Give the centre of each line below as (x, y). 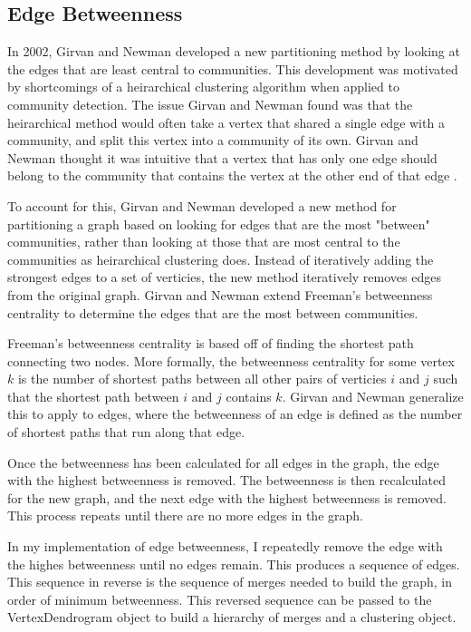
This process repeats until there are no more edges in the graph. (185, 515)
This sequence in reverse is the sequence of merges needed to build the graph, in (230, 582)
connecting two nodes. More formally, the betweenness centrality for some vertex (231, 360)
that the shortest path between (93, 396)
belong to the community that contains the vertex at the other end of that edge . (232, 175)
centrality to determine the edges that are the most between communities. (213, 312)
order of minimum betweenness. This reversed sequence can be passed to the (220, 599)
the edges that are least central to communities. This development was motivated (233, 68)
